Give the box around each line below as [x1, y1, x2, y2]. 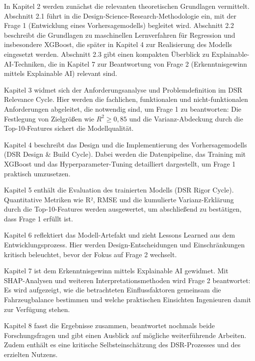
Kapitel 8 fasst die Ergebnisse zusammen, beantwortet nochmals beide [4, 320, 215, 331]
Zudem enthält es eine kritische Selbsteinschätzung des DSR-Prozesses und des [4, 339, 241, 350]
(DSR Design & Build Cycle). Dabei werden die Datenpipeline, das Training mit [4, 149, 246, 159]
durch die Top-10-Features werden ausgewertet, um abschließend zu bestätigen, [4, 204, 242, 214]
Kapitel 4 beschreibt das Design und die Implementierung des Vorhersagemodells [4, 139, 247, 149]
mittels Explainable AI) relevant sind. [4, 68, 118, 78]
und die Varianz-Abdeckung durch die [129, 113, 243, 123]
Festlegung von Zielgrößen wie [4, 113, 94, 123]
